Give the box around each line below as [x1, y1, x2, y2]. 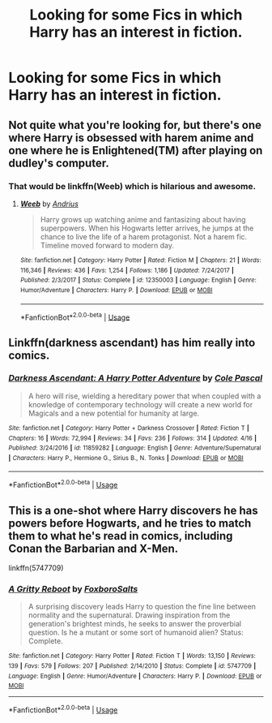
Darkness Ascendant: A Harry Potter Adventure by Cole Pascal [8, 372, 263, 384]
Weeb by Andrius [19, 199, 79, 209]
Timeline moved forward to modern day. [40, 240, 175, 250]
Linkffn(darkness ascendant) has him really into [8, 335, 256, 350]
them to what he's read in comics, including [8, 529, 233, 543]
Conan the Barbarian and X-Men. [8, 541, 179, 555]
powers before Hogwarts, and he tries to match [8, 516, 252, 530]
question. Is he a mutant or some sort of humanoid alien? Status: [28, 627, 244, 638]
